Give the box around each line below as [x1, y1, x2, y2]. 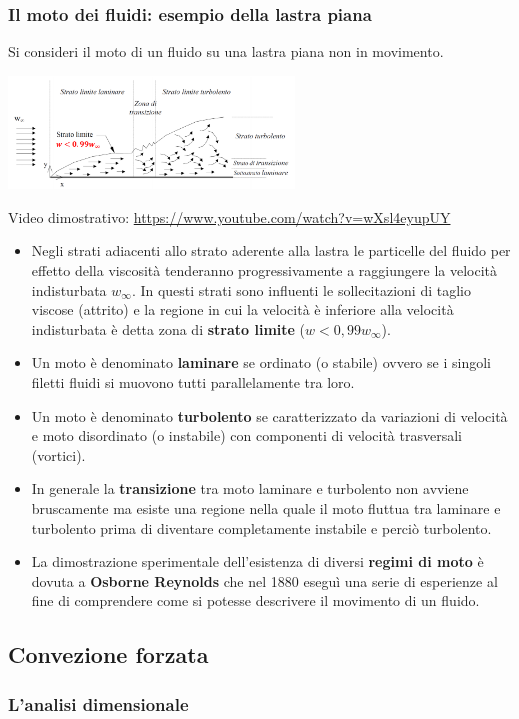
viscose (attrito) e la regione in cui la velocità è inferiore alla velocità [31, 299, 454, 320]
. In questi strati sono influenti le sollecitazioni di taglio [131, 279, 471, 300]
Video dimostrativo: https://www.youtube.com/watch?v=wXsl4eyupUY [8, 206, 451, 227]
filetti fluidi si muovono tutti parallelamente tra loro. [31, 371, 355, 392]
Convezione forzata [8, 639, 209, 670]
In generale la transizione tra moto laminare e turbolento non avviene [31, 478, 469, 499]
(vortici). [31, 444, 86, 465]
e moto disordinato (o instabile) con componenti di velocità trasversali [31, 425, 462, 446]
